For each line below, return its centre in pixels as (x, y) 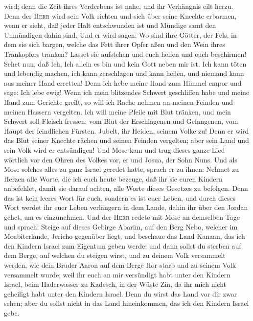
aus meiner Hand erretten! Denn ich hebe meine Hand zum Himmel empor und (123, 82)
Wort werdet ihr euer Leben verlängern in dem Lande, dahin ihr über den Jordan (126, 207)
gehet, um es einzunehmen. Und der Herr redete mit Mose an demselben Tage (122, 217)
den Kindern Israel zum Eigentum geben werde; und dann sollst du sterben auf (123, 245)
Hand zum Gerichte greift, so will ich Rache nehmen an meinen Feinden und (119, 102)
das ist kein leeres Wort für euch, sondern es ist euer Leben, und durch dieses (120, 197)
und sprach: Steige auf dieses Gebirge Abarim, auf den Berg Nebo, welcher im (121, 226)
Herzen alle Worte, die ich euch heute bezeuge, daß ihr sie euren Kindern (113, 178)
